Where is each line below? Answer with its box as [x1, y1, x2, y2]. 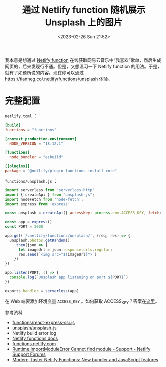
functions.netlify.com [12, 341, 56, 347]
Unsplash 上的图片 [45, 17, 123, 28]
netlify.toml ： [5, 113, 38, 119]
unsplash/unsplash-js [12, 325, 57, 331]
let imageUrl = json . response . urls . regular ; [18, 247, 113, 252]
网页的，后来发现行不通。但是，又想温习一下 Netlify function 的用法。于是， [5, 63, 162, 69]
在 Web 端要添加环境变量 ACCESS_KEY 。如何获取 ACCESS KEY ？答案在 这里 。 [5, 298, 160, 305]
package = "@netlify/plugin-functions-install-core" [5, 168, 117, 173]
